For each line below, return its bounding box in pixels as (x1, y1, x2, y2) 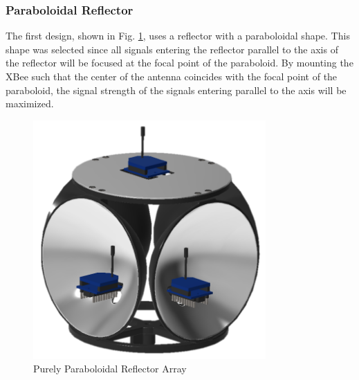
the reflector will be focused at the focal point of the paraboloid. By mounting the (6, 55, 353, 70)
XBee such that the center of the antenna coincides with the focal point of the (6, 69, 338, 83)
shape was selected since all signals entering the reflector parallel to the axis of (6, 42, 338, 56)
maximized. (6, 96, 54, 111)
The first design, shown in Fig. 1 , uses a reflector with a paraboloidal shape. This (6, 28, 350, 43)
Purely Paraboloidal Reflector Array (33, 361, 187, 376)
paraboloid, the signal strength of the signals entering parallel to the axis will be (6, 82, 347, 97)
